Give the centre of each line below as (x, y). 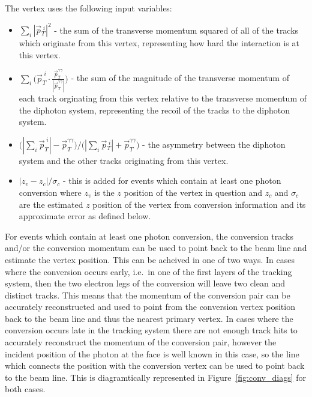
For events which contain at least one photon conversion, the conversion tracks (149, 236)
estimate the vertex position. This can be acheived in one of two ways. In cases (150, 259)
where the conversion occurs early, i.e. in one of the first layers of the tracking (148, 271)
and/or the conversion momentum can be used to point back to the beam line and (156, 248)
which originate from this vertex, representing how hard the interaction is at (159, 43)
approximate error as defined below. (85, 216)
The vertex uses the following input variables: (88, 8)
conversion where (50, 192)
